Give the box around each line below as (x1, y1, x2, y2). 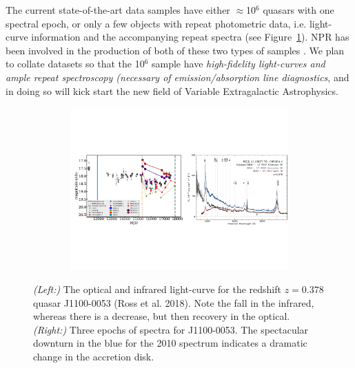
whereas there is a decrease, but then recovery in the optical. (33, 309, 290, 323)
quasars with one (263, 3, 334, 17)
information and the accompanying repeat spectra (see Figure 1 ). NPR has (31, 30, 349, 44)
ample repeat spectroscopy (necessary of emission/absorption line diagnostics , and (6, 69, 349, 84)
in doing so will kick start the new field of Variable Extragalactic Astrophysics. (6, 83, 338, 98)
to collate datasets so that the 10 (6, 56, 145, 71)
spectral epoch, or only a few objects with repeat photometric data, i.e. (6, 16, 307, 30)
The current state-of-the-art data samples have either (6, 3, 230, 17)
